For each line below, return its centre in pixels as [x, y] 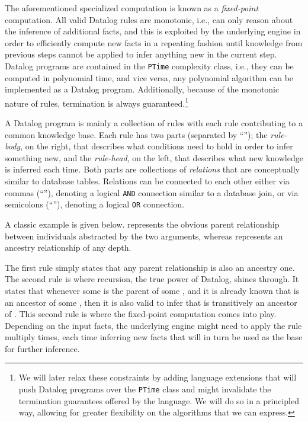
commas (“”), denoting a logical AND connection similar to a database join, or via [152, 192]
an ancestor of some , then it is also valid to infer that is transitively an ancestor [151, 302]
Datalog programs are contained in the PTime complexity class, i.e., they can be [149, 65]
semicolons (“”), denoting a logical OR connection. [95, 204]
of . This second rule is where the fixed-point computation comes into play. [141, 314]
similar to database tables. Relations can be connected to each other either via [147, 181]
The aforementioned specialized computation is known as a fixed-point [132, 8]
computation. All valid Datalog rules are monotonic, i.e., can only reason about [149, 19]
